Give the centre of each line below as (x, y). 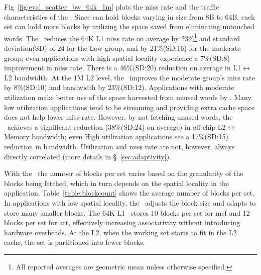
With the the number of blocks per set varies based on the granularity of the (124, 173)
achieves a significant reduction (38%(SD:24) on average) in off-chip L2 (116, 126)
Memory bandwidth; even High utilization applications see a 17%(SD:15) (116, 136)
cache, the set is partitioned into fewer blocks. (75, 242)
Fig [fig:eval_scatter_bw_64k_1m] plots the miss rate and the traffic (112, 7)
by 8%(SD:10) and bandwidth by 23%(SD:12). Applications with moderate (119, 87)
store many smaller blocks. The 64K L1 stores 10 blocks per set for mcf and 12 (127, 212)
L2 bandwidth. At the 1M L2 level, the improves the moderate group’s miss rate (129, 77)
